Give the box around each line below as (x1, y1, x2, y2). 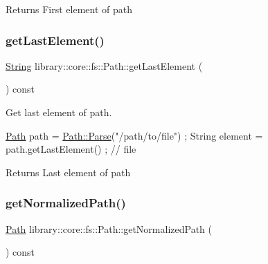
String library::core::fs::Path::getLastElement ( (6, 58, 203, 73)
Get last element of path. (6, 105, 112, 119)
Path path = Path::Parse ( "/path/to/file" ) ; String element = (6, 128, 263, 142)
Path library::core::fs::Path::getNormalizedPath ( (6, 221, 212, 236)
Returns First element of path (6, 2, 133, 16)
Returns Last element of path (6, 164, 131, 179)
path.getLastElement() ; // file (6, 142, 136, 156)
